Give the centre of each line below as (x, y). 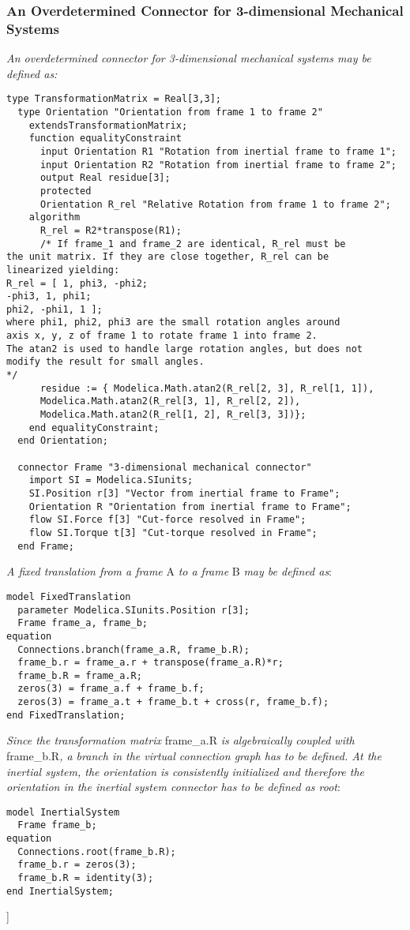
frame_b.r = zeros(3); (77, 865)
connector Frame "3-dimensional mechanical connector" (165, 467)
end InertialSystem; (60, 891)
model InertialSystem (63, 812)
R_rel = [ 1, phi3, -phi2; (77, 283)
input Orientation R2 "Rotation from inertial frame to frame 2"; (218, 165)
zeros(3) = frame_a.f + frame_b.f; (111, 689)
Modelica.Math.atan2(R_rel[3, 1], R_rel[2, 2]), (170, 401)
